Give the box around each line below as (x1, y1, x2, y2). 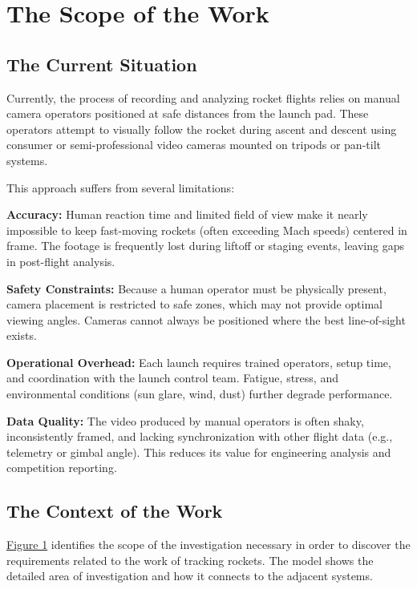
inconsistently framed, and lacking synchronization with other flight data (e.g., (6, 428, 393, 445)
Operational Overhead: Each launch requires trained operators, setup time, (6, 353, 391, 370)
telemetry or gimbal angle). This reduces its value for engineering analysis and (6, 443, 391, 460)
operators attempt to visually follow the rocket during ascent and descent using (6, 120, 397, 137)
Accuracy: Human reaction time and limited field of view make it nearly (6, 206, 368, 223)
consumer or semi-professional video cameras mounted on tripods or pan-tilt (6, 136, 381, 153)
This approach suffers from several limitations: (6, 179, 235, 196)
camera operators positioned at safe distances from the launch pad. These (6, 105, 369, 122)
